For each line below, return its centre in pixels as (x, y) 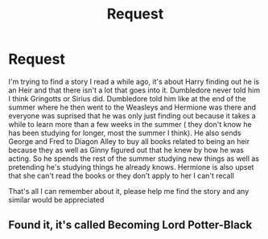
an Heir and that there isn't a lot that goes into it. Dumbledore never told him (134, 90)
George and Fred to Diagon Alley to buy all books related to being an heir (129, 141)
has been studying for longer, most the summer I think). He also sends (125, 133)
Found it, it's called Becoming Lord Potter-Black (130, 225)
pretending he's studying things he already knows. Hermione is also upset (131, 167)
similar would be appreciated (56, 200)
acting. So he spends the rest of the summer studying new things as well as (134, 159)
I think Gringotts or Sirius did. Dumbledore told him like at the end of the (128, 98)
